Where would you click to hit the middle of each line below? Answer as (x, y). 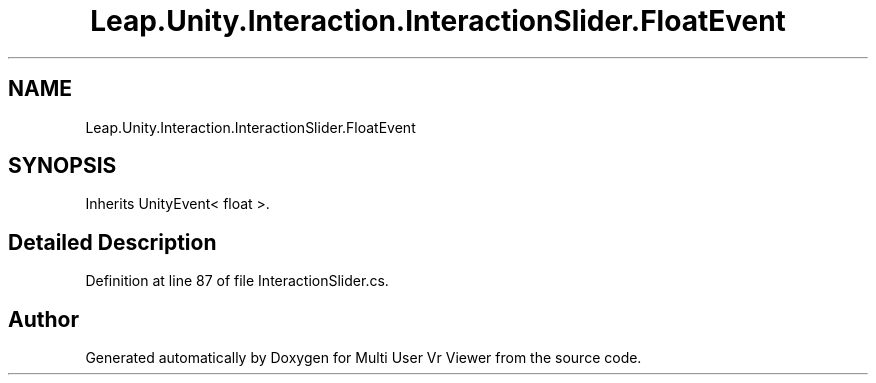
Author (43, 319)
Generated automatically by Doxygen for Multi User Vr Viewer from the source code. (363, 358)
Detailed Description (112, 242)
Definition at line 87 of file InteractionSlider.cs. (237, 281)
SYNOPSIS (62, 166)
